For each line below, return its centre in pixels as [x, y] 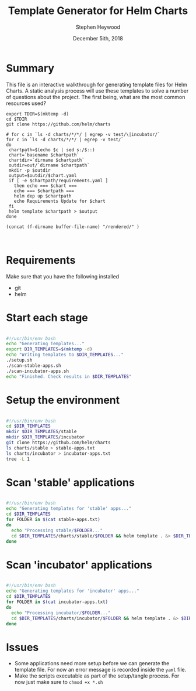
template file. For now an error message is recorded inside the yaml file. [100, 670]
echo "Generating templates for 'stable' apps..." [69, 509]
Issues [22, 647]
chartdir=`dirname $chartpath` [46, 160]
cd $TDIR [17, 119]
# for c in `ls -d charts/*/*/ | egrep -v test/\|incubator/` [83, 134]
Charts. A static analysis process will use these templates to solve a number [97, 91]
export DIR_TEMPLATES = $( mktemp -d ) [49, 349]
